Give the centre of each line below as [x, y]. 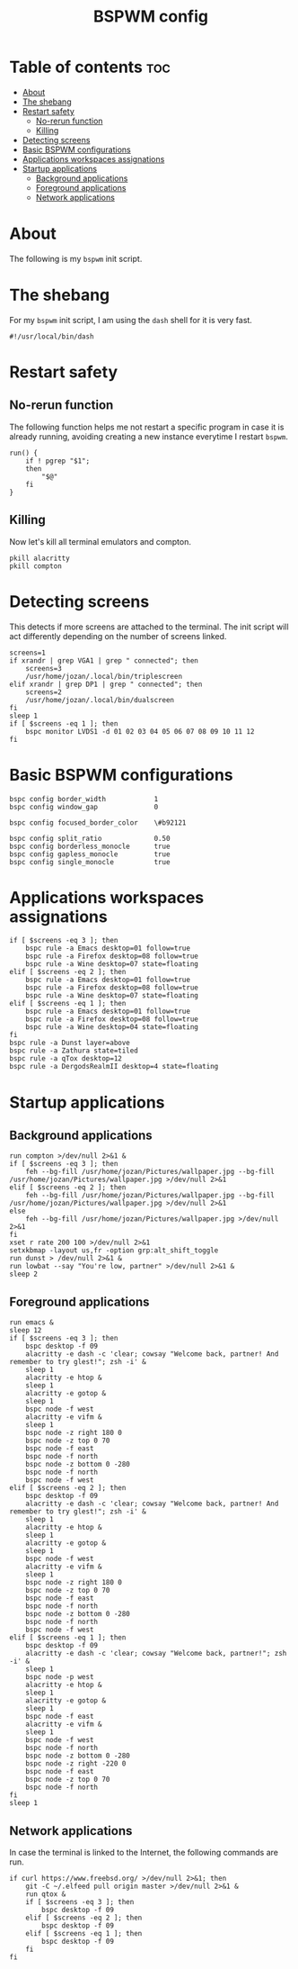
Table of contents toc [90, 67]
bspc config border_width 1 [84, 799]
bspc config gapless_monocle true [90, 854]
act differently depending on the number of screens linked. [118, 636]
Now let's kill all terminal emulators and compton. [100, 541]
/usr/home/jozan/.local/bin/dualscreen [100, 700]
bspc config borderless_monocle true [90, 846]
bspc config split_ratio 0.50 [90, 838]
